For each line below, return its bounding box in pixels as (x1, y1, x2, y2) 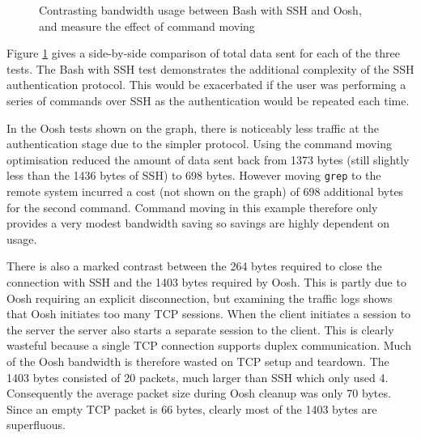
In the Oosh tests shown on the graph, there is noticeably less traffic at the (6, 119, 379, 136)
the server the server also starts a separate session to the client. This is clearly (6, 321, 394, 338)
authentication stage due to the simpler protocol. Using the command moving (6, 135, 392, 152)
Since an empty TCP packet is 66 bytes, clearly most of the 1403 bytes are (6, 400, 377, 417)
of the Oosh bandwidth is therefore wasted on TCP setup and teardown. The (6, 352, 389, 369)
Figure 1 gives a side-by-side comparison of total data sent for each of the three (6, 45, 401, 62)
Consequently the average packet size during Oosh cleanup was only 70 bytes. (6, 385, 391, 402)
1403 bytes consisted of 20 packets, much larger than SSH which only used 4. (6, 368, 389, 385)
